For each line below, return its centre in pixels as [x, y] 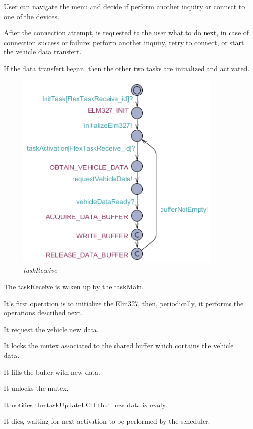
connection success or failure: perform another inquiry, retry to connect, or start [124, 42]
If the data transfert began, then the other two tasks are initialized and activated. [127, 68]
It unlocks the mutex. [36, 388]
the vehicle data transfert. [43, 52]
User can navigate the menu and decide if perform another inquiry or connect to [125, 6]
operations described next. [43, 313]
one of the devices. [32, 16]
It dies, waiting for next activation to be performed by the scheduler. [107, 421]
